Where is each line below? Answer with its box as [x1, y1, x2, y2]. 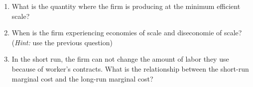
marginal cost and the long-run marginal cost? [11, 73, 153, 84]
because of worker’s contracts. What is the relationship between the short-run [11, 63, 249, 74]
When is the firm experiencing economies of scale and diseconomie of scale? [11, 27, 242, 38]
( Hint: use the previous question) [11, 37, 113, 47]
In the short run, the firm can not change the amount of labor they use [11, 54, 229, 64]
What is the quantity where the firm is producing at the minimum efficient [11, 1, 241, 11]
